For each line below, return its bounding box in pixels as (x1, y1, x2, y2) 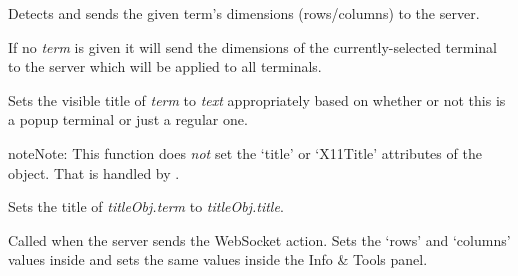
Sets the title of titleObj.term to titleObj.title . (8, 196, 284, 217)
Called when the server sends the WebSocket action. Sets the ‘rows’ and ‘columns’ (8, 229, 511, 250)
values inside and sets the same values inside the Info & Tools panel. (8, 249, 428, 270)
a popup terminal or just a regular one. (8, 109, 248, 130)
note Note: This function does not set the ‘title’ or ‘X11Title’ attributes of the (8, 142, 482, 163)
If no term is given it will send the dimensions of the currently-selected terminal (8, 36, 497, 57)
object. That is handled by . (8, 162, 180, 183)
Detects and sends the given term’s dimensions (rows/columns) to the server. (8, 3, 480, 23)
